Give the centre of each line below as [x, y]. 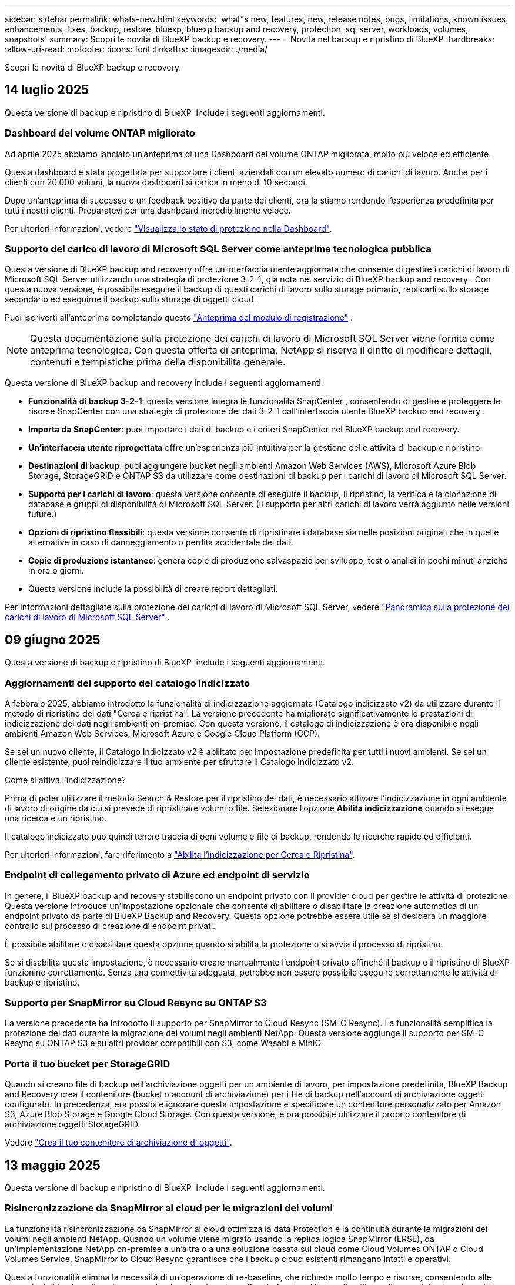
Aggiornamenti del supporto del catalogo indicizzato [128, 683]
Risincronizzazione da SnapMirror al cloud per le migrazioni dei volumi [169, 1208]
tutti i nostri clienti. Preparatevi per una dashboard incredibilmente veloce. [148, 210]
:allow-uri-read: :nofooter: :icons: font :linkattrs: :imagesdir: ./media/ [136, 49]
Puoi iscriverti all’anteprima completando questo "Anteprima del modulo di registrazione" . [179, 318]
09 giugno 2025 [53, 640]
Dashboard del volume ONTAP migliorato [100, 133]
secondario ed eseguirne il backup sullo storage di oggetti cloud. [131, 299]
